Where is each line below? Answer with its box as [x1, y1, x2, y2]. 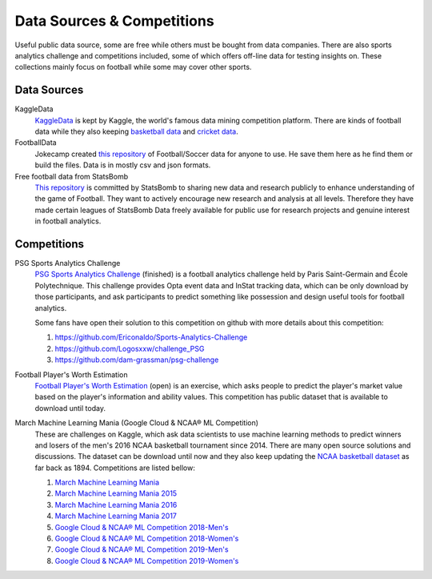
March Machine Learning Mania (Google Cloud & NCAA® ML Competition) [14, 418, 259, 428]
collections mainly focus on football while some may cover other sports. [14, 62, 252, 72]
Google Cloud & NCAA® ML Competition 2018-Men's [54, 522, 229, 532]
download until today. [34, 403, 106, 412]
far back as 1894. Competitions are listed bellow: [34, 463, 195, 472]
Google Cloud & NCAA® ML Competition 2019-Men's [54, 545, 229, 554]
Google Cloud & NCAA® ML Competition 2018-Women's [54, 533, 239, 544]
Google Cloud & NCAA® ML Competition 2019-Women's [54, 556, 239, 565]
